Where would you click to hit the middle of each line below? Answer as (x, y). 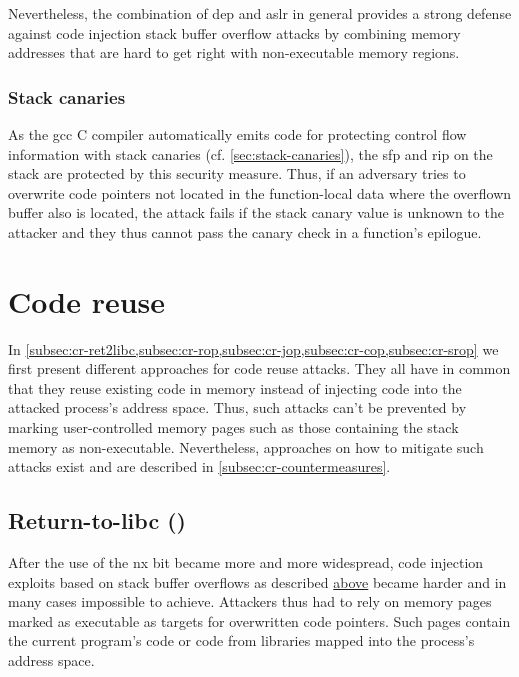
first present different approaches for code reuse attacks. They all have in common (259, 368)
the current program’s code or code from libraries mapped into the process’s (241, 640)
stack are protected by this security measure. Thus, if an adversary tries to (237, 173)
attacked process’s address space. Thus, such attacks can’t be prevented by (237, 407)
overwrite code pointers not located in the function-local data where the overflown (260, 192)
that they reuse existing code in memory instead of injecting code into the (235, 387)
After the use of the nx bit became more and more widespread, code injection (246, 562)
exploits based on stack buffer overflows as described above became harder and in (257, 581)
